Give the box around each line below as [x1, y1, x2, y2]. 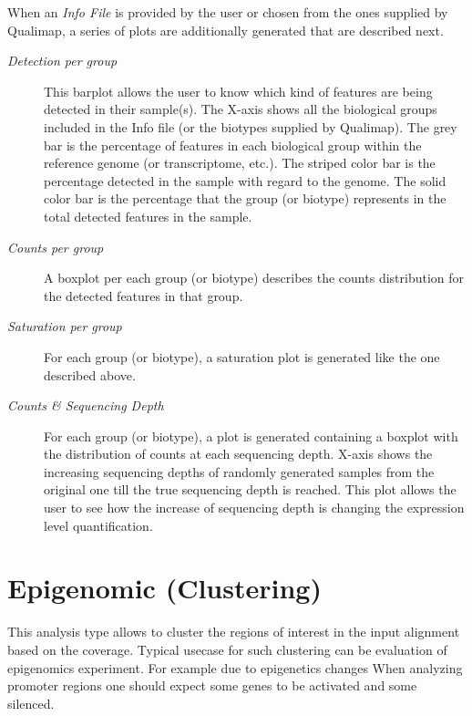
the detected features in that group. [44, 285, 243, 305]
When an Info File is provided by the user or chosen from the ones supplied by [7, 3, 448, 21]
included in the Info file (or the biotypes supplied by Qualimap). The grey [44, 117, 457, 136]
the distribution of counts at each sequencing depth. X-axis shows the [44, 444, 433, 463]
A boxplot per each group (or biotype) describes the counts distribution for [44, 268, 465, 287]
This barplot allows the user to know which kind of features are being [44, 81, 433, 100]
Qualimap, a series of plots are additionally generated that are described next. [7, 20, 444, 39]
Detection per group [7, 51, 118, 70]
